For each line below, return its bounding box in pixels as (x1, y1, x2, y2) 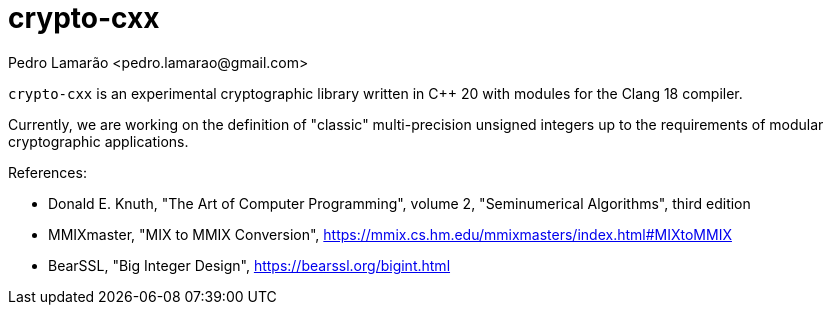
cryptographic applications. (8, 132, 189, 150)
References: (8, 163, 87, 181)
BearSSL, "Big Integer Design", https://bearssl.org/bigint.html (48, 256, 451, 274)
